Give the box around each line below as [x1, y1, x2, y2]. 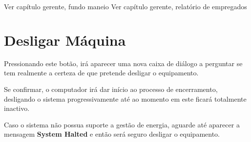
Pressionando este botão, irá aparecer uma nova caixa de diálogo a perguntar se [4, 58, 243, 68]
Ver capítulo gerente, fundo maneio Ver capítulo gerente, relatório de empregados [4, 1, 247, 11]
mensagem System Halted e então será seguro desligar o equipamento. [4, 129, 220, 139]
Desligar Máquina [4, 30, 126, 50]
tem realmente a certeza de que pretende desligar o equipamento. [4, 68, 199, 78]
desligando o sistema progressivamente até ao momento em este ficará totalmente [4, 93, 247, 104]
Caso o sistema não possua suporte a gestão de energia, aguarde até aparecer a [4, 119, 240, 129]
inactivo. [4, 103, 30, 113]
